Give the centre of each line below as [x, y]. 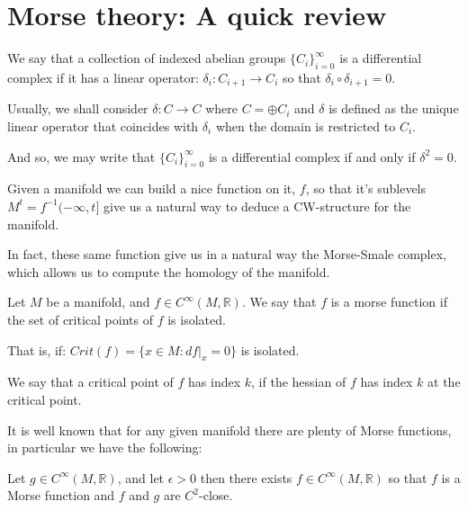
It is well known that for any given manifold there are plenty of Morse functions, [229, 429]
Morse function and [61, 495]
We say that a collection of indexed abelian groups [147, 58]
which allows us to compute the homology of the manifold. [169, 271]
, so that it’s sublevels [366, 188]
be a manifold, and [98, 302]
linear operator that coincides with [103, 125]
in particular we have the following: [105, 447]
